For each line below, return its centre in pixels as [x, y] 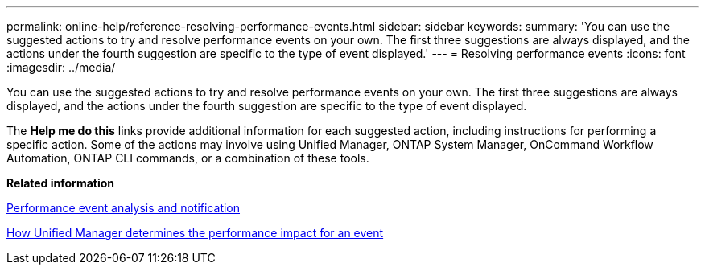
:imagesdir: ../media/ [61, 67]
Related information [61, 183]
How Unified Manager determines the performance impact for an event [195, 233]
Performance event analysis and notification [124, 208]
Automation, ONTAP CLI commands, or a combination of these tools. [188, 158]
